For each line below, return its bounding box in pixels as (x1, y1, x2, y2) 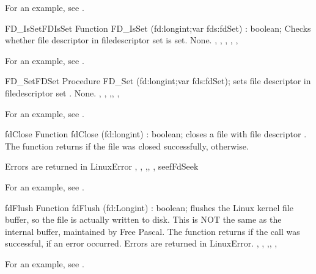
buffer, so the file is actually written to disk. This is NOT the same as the (5, 213, 282, 226)
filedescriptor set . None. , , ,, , (5, 86, 120, 99)
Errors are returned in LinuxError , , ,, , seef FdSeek (5, 160, 199, 173)
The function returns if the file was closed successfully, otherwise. (5, 139, 249, 152)
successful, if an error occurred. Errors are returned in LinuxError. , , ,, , (5, 237, 277, 250)
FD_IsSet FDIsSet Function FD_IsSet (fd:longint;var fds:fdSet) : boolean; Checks (5, 21, 311, 34)
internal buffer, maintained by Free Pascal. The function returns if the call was (5, 225, 300, 237)
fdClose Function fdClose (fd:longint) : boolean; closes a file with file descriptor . (5, 128, 307, 140)
